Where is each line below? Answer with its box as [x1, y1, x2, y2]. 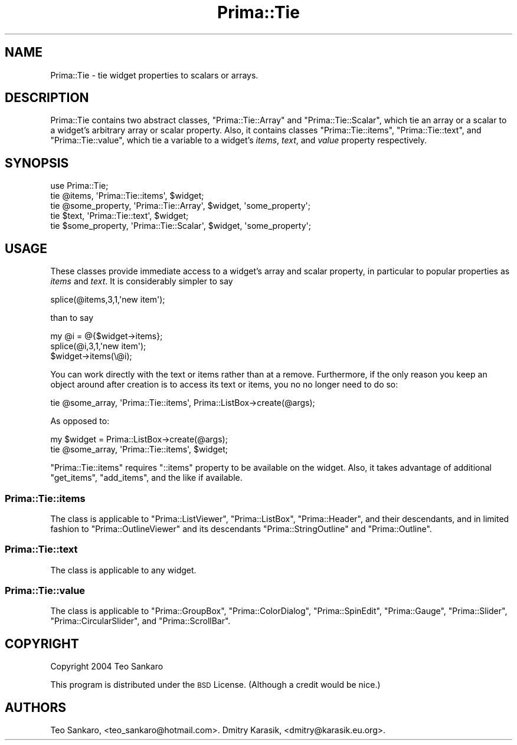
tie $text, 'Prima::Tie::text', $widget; [50, 211, 189, 221]
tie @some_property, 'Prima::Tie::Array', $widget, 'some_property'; [50, 201, 310, 211]
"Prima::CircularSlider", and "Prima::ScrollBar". [50, 616, 231, 626]
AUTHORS [5, 700, 67, 715]
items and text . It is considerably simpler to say [50, 276, 233, 287]
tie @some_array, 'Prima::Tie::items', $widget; [50, 444, 228, 455]
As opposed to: [50, 416, 110, 426]
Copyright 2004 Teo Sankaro [50, 661, 163, 672]
